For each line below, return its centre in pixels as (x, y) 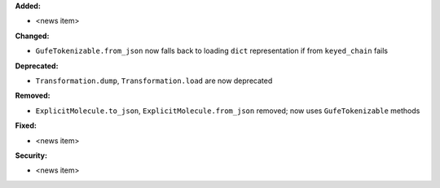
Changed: (32, 36)
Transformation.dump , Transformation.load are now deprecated (154, 81)
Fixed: (26, 125)
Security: (31, 155)
